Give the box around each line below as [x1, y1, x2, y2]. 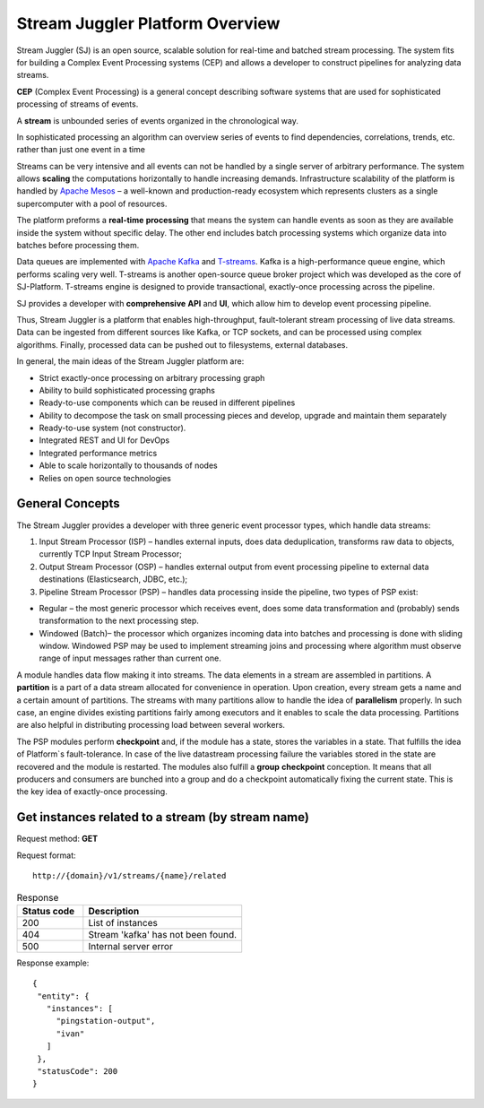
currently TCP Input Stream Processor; [39, 549, 183, 559]
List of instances [88, 916, 159, 929]
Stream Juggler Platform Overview [16, 13, 281, 33]
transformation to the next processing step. [39, 615, 199, 627]
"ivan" [56, 1028, 85, 1039]
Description [88, 905, 140, 917]
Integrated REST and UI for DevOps [39, 435, 170, 446]
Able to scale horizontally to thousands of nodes [39, 460, 219, 471]
